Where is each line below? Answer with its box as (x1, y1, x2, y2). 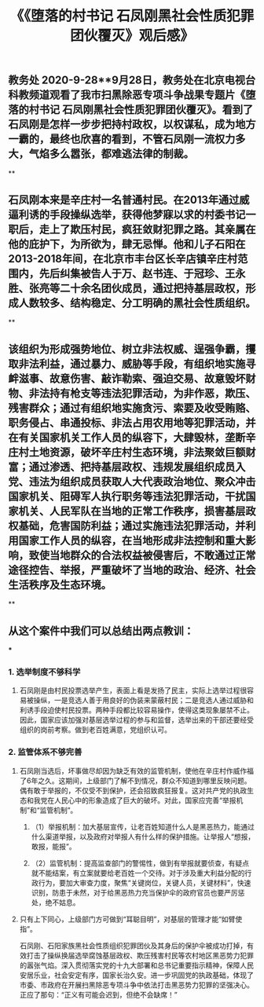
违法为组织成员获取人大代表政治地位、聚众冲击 (28, 474, 256, 488)
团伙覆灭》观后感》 (69, 27, 194, 45)
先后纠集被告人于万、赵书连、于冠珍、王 (38, 267, 236, 280)
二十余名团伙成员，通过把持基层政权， (59, 282, 246, 295)
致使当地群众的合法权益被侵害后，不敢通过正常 (28, 548, 256, 562)
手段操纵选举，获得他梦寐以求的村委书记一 (49, 208, 256, 221)
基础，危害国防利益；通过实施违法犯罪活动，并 (18, 519, 246, 533)
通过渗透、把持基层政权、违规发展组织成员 (28, 460, 236, 474)
